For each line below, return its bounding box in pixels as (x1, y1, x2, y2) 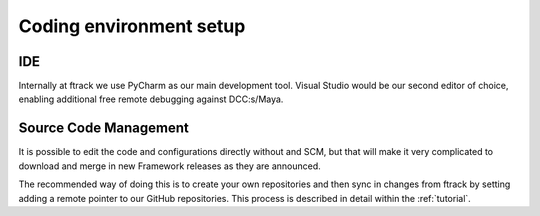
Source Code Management (18, 120, 189, 137)
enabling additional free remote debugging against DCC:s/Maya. (18, 93, 284, 105)
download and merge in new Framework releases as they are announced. (18, 160, 322, 172)
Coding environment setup (18, 15, 246, 37)
